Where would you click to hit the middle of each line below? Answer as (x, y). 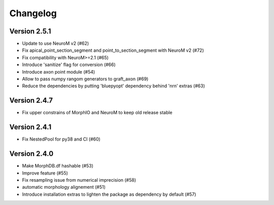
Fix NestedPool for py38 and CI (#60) (61, 139)
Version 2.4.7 (31, 101)
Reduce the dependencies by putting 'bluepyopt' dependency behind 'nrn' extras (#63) (114, 86)
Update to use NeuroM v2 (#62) (56, 44)
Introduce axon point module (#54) (59, 72)
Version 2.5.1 (30, 31)
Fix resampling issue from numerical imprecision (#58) (79, 180)
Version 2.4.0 (31, 154)
